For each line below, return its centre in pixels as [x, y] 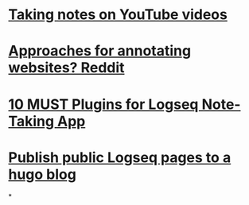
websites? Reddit [66, 68]
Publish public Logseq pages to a [120, 157]
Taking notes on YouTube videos [118, 15]
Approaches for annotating [100, 51]
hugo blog [43, 174]
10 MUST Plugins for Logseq [103, 104]
